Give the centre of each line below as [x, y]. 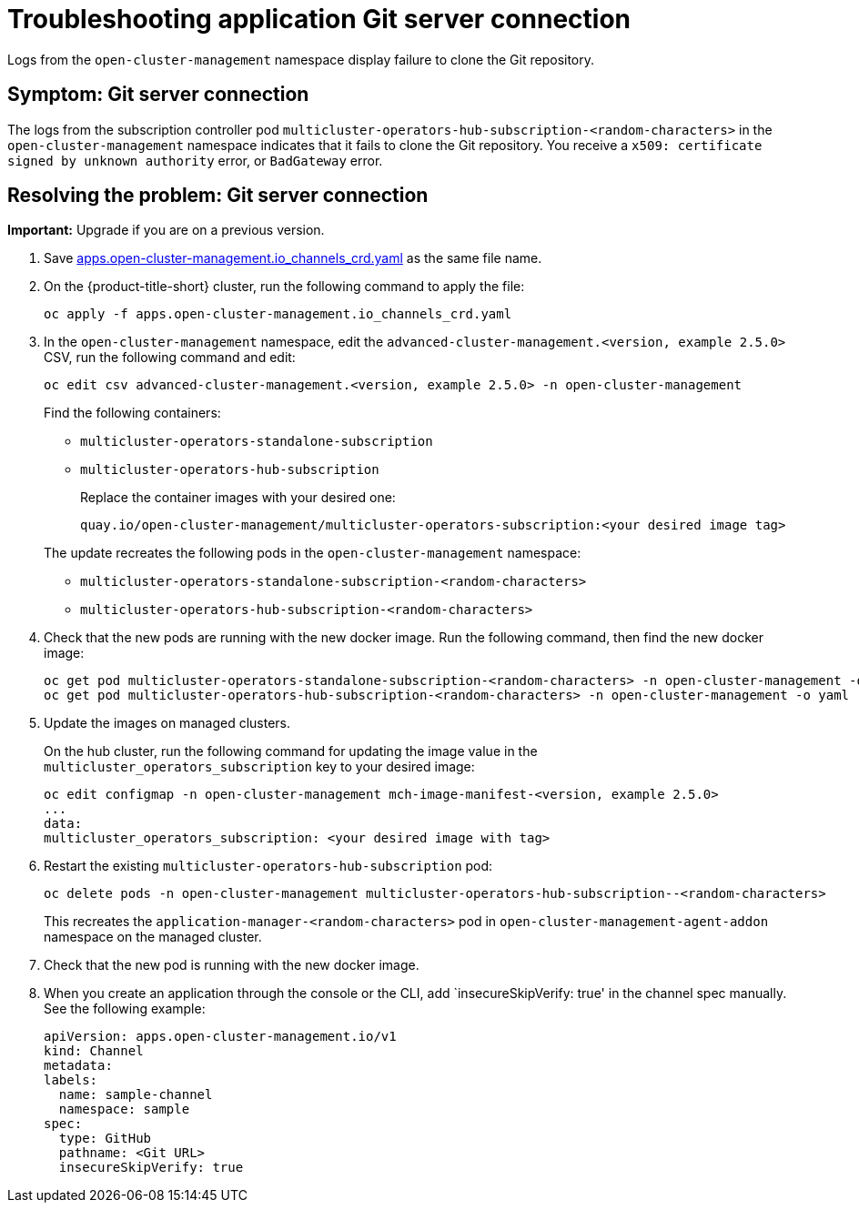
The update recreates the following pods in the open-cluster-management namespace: [313, 553]
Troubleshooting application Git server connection [319, 19]
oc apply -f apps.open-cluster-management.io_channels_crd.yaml [278, 314]
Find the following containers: [132, 413]
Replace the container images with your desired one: [238, 498]
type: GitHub [105, 1139]
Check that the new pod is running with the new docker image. [232, 965]
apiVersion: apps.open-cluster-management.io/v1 [220, 1037]
